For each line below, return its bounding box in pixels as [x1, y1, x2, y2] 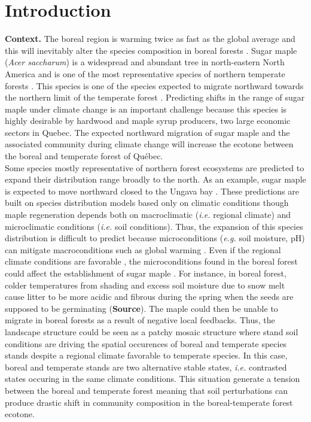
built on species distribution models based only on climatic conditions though [5, 196, 289, 209]
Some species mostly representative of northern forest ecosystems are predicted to [5, 161, 304, 174]
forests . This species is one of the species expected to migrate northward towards [5, 79, 304, 92]
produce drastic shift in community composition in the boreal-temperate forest [5, 396, 293, 408]
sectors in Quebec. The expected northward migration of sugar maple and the [5, 126, 290, 138]
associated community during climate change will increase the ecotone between [5, 138, 294, 150]
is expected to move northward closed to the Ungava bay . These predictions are [5, 184, 299, 197]
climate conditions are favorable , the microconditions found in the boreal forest [5, 255, 298, 268]
